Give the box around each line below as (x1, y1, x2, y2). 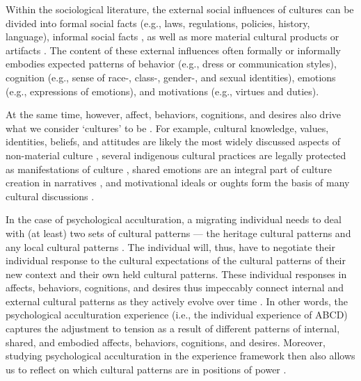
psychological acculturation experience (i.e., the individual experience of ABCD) (6, 307, 348, 322)
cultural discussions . (6, 188, 95, 203)
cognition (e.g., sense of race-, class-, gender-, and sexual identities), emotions (6, 70, 336, 84)
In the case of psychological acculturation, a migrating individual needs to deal (6, 212, 342, 227)
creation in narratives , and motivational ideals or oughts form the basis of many (6, 175, 350, 190)
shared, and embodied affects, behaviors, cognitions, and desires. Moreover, (6, 334, 326, 349)
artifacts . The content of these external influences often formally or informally (6, 42, 341, 57)
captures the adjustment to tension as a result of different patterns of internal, (6, 321, 340, 336)
